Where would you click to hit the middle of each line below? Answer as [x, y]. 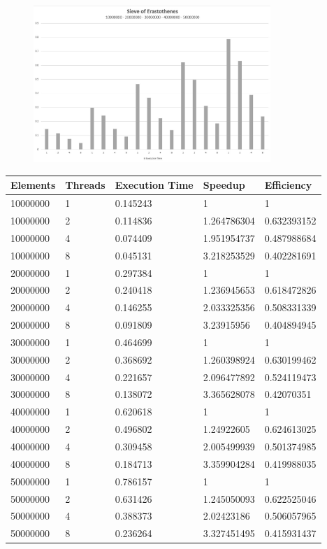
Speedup [224, 185]
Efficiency [288, 185]
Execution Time [154, 185]
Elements [33, 185]
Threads [85, 185]
